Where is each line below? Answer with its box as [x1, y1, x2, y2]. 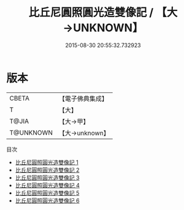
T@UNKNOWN [9, 128, 53, 137]
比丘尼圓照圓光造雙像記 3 [15, 174, 80, 181]
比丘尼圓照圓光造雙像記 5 [15, 189, 80, 197]
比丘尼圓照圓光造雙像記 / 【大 [28, 6, 178, 20]
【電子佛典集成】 [58, 94, 109, 103]
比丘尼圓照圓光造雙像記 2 [15, 166, 80, 173]
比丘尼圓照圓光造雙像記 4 [15, 181, 80, 189]
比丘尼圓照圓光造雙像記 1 [15, 159, 79, 166]
